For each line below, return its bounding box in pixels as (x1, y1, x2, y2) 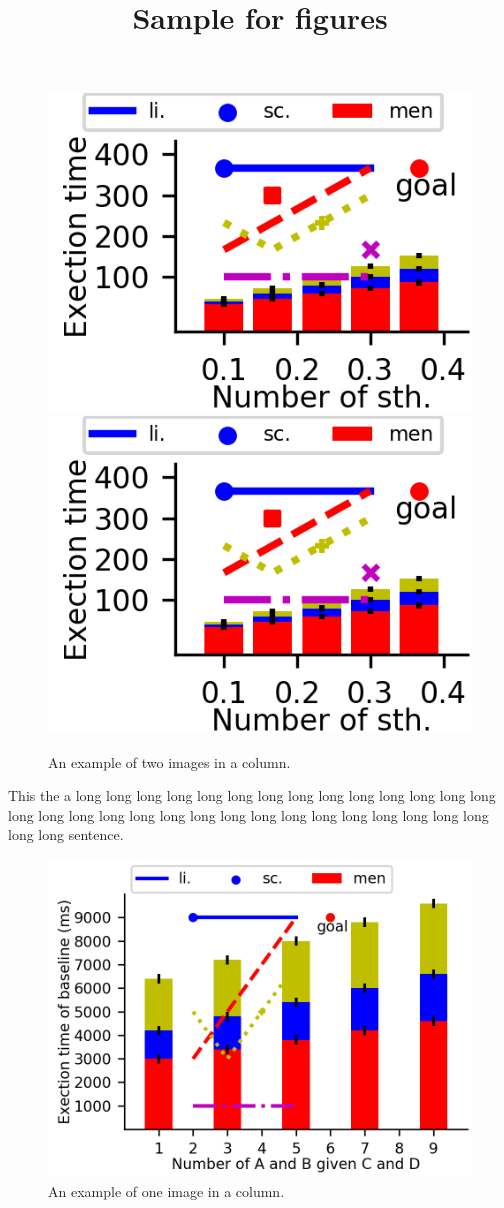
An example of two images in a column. (48, 751, 291, 772)
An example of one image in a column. (48, 1180, 285, 1201)
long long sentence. (8, 824, 124, 845)
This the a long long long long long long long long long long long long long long (8, 785, 496, 806)
